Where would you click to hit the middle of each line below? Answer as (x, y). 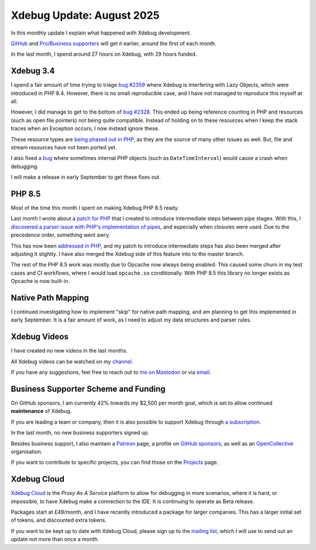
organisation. (27, 452)
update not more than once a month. (55, 539)
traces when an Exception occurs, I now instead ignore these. (85, 128)
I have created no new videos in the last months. (69, 351)
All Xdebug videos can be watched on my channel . (72, 361)
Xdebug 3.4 (33, 71)
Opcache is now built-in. (40, 281)
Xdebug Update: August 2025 (85, 15)
